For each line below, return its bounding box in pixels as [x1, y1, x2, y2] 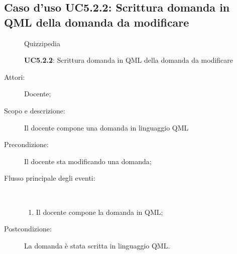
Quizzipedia [24, 38, 60, 48]
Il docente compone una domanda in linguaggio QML [24, 122, 189, 133]
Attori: [4, 71, 25, 82]
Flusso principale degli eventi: [4, 173, 95, 183]
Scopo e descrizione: [4, 105, 65, 115]
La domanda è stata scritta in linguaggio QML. [24, 240, 170, 250]
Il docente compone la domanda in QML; [36, 206, 163, 217]
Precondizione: [4, 139, 49, 150]
